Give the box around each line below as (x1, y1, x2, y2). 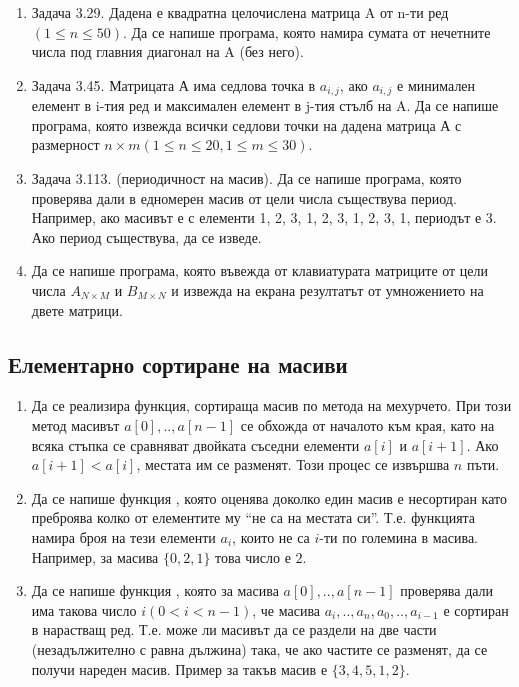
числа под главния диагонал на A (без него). (31, 41, 304, 62)
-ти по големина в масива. (319, 526, 479, 547)
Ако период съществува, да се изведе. (31, 226, 262, 247)
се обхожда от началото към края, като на (240, 414, 495, 435)
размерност (31, 134, 100, 155)
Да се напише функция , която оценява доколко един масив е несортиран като (31, 487, 507, 508)
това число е (215, 546, 291, 567)
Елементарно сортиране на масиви (8, 348, 348, 379)
